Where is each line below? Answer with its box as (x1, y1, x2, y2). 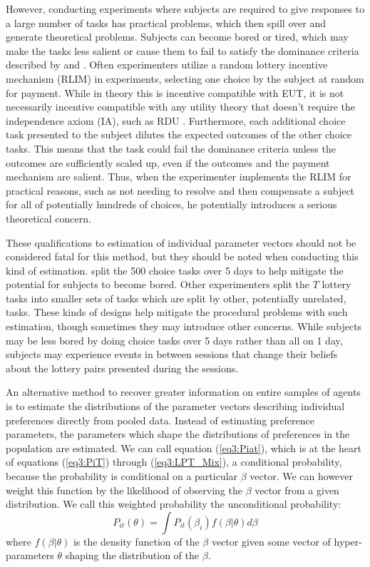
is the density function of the (73, 533, 200, 548)
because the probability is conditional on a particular (6, 469, 238, 483)
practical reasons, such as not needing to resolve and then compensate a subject (6, 183, 355, 198)
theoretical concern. (6, 210, 91, 225)
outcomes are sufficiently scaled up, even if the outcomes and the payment (6, 155, 330, 170)
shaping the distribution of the (65, 548, 200, 563)
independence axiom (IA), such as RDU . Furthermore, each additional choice (6, 113, 346, 128)
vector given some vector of (211, 533, 331, 548)
